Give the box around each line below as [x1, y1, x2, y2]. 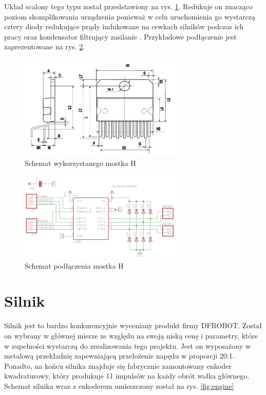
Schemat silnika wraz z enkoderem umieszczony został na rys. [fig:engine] [4, 380, 234, 391]
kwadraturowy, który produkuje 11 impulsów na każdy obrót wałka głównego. [4, 370, 250, 381]
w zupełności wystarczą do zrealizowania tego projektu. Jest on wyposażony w [4, 340, 251, 351]
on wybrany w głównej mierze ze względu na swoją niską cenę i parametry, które [4, 330, 258, 341]
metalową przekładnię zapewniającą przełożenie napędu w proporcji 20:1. [4, 350, 235, 361]
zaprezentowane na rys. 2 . [4, 41, 85, 52]
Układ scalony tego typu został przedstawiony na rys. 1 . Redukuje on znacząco [4, 1, 253, 11]
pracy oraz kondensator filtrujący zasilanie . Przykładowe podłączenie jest [4, 31, 237, 42]
